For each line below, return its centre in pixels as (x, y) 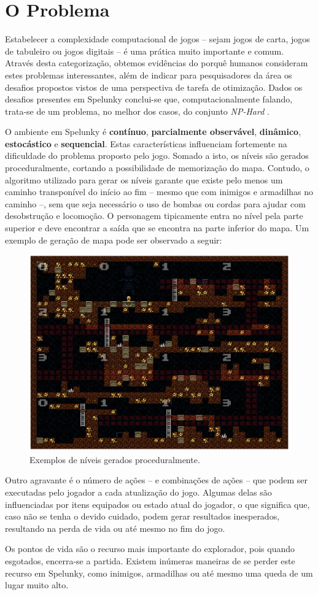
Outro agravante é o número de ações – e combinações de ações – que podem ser (157, 480)
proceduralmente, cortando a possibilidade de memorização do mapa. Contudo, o (157, 168)
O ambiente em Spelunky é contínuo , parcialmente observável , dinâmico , (153, 132)
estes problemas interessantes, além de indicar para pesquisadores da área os (149, 75)
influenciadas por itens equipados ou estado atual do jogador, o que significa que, (157, 504)
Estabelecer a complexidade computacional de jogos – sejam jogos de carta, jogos (157, 39)
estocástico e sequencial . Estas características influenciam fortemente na (146, 143)
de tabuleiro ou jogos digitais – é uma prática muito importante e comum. (145, 51)
